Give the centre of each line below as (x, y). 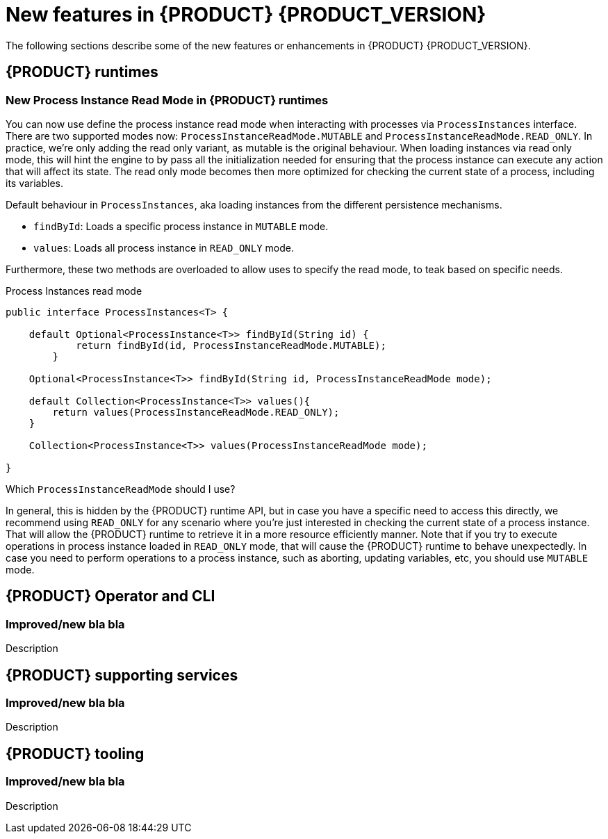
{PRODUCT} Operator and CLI (110, 596)
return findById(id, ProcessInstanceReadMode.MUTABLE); (231, 345)
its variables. (35, 183)
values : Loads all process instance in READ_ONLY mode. (164, 247)
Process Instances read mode (74, 291)
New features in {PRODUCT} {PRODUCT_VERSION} (246, 15)
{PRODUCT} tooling (75, 754)
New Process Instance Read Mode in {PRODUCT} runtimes (167, 100)
